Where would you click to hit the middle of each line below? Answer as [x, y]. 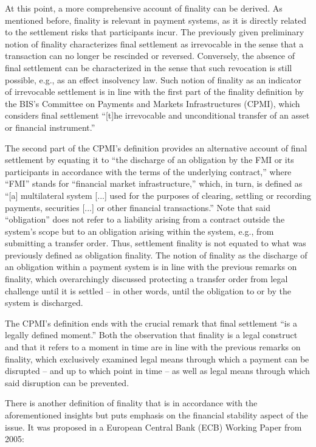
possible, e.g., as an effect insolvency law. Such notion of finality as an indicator [153, 79]
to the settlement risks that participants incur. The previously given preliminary [155, 32]
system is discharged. [44, 303]
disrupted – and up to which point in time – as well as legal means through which [157, 371]
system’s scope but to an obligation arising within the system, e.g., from [139, 231]
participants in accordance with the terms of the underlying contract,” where [148, 171]
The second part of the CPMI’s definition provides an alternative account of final [156, 147]
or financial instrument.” [50, 127]
